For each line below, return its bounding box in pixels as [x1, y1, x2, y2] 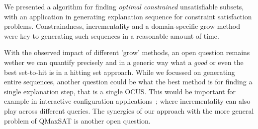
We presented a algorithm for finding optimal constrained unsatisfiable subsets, [4, 1, 244, 11]
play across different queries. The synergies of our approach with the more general [4, 105, 254, 116]
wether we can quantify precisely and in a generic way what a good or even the [4, 57, 244, 67]
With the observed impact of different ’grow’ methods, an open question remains [4, 47, 250, 58]
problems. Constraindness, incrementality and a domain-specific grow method [4, 21, 240, 31]
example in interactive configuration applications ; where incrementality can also [4, 96, 251, 106]
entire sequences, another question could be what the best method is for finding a [4, 76, 253, 87]
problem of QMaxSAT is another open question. [4, 115, 151, 126]
